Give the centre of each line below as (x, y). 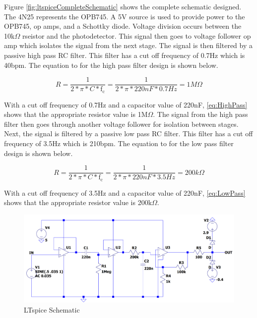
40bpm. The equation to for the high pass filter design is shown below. (111, 65)
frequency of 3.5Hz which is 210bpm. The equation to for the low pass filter (119, 143)
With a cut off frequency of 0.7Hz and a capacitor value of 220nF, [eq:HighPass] (126, 104)
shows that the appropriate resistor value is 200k (78, 202)
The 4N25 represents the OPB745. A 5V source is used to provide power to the (125, 16)
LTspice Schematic (52, 309)
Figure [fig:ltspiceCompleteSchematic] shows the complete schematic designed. (123, 6)
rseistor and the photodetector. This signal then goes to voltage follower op (136, 35)
